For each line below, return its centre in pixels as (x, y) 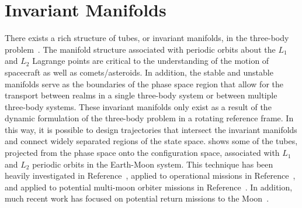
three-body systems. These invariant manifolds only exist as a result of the (138, 106)
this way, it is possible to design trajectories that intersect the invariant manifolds (151, 129)
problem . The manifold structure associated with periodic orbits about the (140, 49)
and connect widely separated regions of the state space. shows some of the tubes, (151, 141)
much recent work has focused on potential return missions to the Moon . (137, 198)
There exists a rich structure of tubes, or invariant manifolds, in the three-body (147, 38)
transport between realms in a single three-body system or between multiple (141, 95)
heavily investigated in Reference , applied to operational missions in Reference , (150, 175)
